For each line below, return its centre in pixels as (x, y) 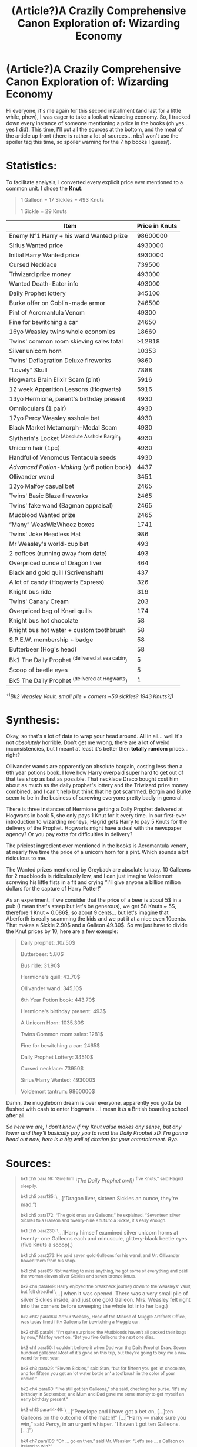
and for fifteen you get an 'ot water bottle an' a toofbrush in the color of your (98, 1374)
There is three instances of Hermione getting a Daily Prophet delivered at (95, 809)
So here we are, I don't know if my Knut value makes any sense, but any (94, 1127)
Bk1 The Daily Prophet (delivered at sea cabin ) (68, 660)
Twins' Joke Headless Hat (45, 534)
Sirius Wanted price (36, 245)
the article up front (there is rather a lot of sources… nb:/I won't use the (92, 135)
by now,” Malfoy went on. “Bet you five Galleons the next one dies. (87, 1338)
